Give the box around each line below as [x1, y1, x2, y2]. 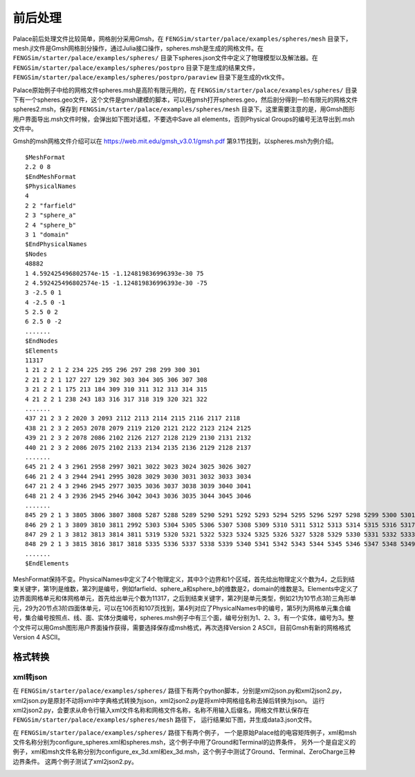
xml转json [12, 672, 48, 682]
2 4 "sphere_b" [25, 221, 77, 229]
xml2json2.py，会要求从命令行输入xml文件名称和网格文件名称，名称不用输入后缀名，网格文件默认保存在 [12, 706, 310, 714]
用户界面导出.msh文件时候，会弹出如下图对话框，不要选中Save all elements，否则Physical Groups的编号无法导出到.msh [12, 115, 356, 123]
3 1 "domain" [25, 230, 69, 238]
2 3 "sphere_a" [25, 212, 77, 219]
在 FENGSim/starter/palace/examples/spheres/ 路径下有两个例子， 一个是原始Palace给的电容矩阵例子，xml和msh [12, 728, 357, 736]
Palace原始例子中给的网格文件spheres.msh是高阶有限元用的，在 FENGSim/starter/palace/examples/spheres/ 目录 [12, 86, 358, 94]
